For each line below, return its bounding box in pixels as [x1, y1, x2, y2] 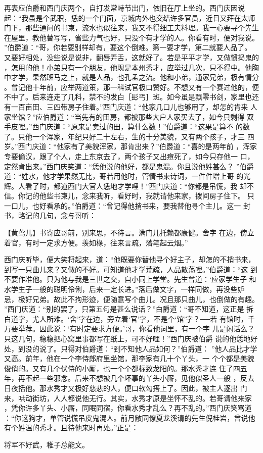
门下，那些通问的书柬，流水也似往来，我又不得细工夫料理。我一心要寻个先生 [4, 22, 259, 33]
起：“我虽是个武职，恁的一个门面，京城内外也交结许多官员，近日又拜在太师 [4, 12, 255, 23]
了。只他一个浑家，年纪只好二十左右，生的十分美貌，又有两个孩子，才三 [4, 131, 245, 141]
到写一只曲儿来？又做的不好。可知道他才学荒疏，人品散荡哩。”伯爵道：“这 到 [4, 264, 257, 274]
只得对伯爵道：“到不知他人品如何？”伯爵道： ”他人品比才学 [60, 343, 257, 354]
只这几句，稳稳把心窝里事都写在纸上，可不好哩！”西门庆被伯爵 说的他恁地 [4, 333, 251, 343]
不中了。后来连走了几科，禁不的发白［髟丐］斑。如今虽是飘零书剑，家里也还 [4, 91, 259, 102]
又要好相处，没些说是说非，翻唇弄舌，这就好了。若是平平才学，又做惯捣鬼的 [4, 52, 259, 62]
